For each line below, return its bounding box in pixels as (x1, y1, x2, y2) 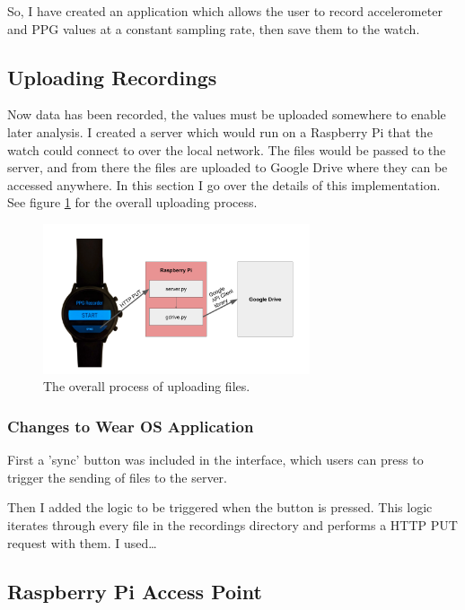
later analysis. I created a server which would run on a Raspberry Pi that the (7, 122, 433, 141)
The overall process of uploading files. (43, 377, 250, 396)
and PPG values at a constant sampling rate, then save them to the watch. (7, 19, 420, 38)
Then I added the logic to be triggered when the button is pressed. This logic (7, 498, 433, 517)
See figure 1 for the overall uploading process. (7, 193, 258, 212)
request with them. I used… (7, 533, 157, 552)
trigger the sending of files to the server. (7, 467, 227, 486)
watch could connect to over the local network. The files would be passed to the (7, 140, 446, 159)
